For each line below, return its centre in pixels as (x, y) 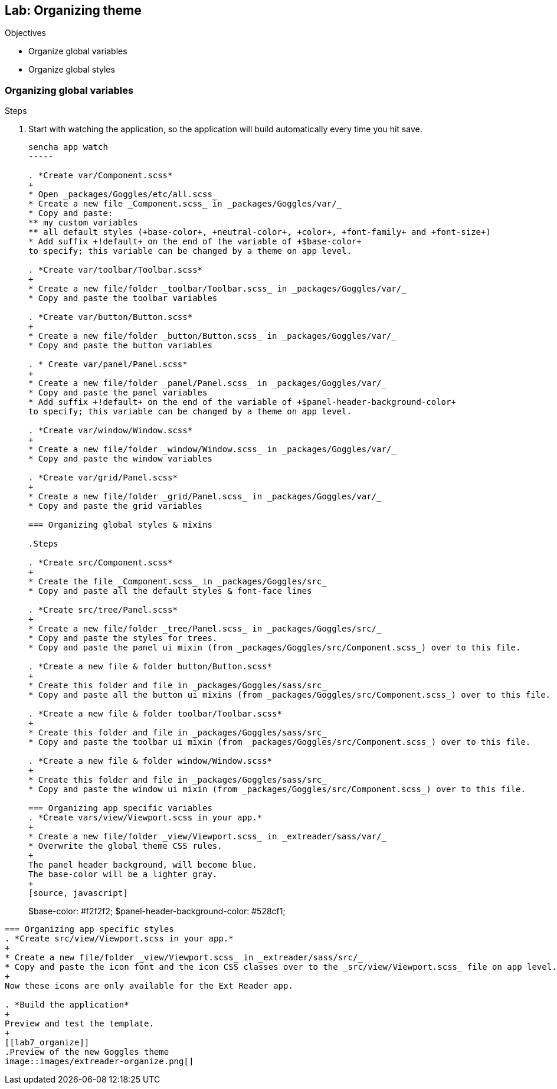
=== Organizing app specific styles (89, 929)
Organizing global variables (69, 90)
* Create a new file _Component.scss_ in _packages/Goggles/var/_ (185, 204)
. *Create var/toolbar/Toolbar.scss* (116, 270)
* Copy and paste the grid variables (116, 506)
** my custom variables (83, 223)
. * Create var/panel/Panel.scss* (108, 364)
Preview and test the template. (79, 1024)
